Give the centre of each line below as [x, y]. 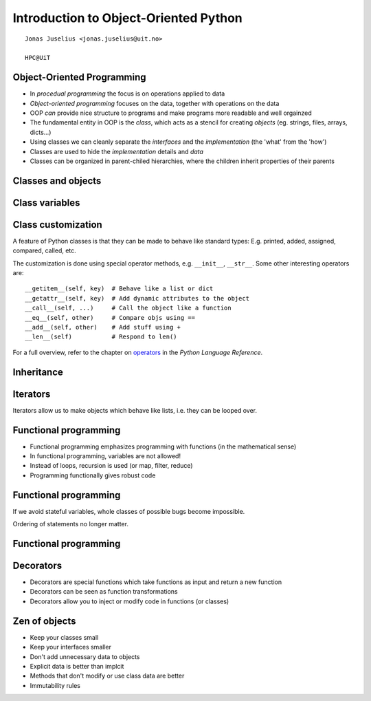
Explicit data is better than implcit [77, 666]
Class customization [57, 225]
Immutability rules [55, 685]
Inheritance [38, 372]
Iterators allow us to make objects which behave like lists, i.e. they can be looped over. [135, 410]
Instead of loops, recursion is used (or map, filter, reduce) [111, 466]
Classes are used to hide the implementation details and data [117, 151]
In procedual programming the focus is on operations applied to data [127, 94]
